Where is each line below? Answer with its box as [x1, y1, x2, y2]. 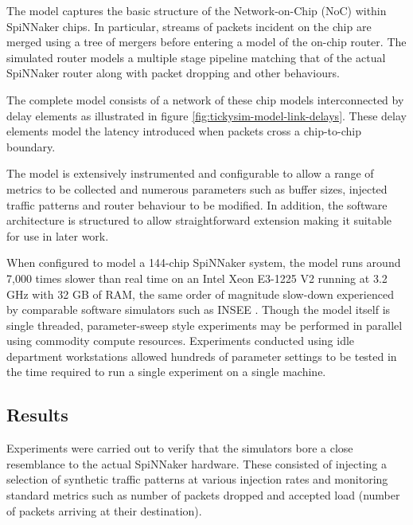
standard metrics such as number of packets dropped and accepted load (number [6, 487, 400, 503]
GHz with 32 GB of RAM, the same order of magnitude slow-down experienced [6, 285, 394, 302]
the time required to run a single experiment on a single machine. [6, 363, 326, 380]
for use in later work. [6, 227, 109, 244]
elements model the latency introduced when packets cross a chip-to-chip [6, 123, 361, 139]
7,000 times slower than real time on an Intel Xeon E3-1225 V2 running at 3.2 [6, 269, 388, 286]
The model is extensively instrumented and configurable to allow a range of [6, 165, 374, 182]
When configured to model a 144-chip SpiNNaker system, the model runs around [6, 254, 401, 271]
